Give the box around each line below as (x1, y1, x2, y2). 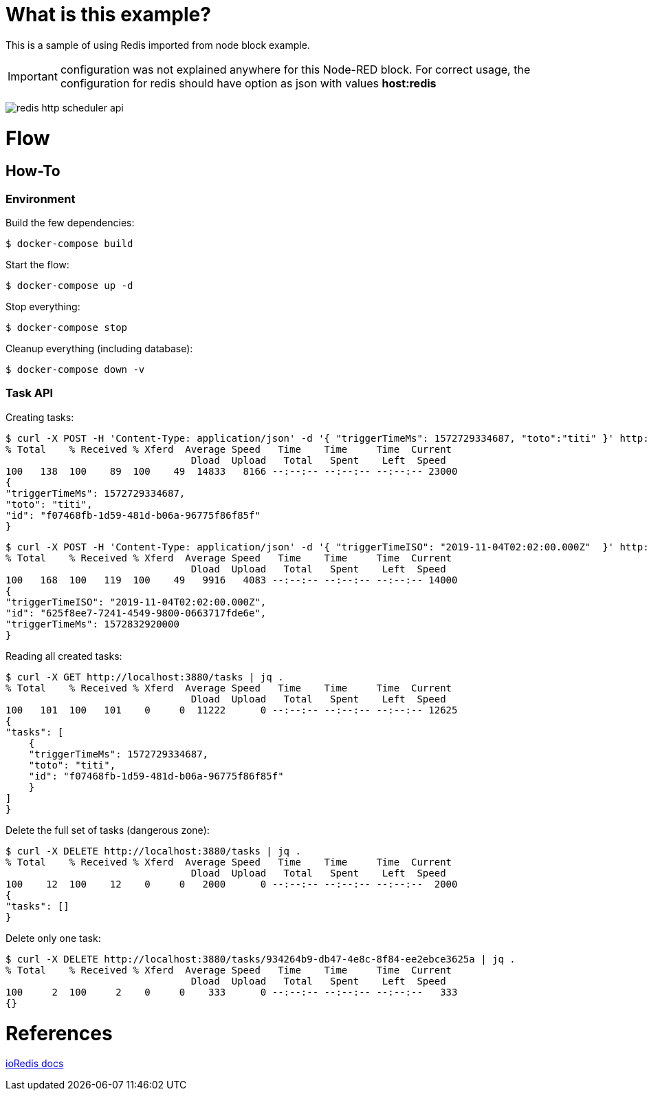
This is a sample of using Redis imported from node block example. (5, 39, 310, 51)
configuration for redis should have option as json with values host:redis (60, 76, 437, 90)
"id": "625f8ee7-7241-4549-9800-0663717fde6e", (5, 607, 267, 619)
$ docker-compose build (5, 238, 133, 250)
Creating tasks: (5, 411, 74, 423)
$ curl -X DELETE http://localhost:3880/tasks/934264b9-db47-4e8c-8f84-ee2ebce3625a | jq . (5, 953, 516, 965)
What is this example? (5, 3, 211, 26)
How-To (5, 162, 60, 180)
